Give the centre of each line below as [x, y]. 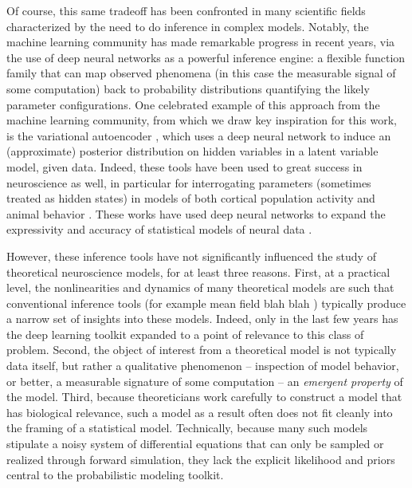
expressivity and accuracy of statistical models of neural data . [159, 229]
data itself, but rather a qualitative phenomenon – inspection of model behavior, [203, 366]
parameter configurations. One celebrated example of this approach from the [193, 104]
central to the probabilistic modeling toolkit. [115, 475]
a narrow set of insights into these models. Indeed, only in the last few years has [202, 319]
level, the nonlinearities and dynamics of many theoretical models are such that [200, 287]
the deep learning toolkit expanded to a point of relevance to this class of [185, 334]
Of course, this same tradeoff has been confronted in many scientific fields [186, 10]
